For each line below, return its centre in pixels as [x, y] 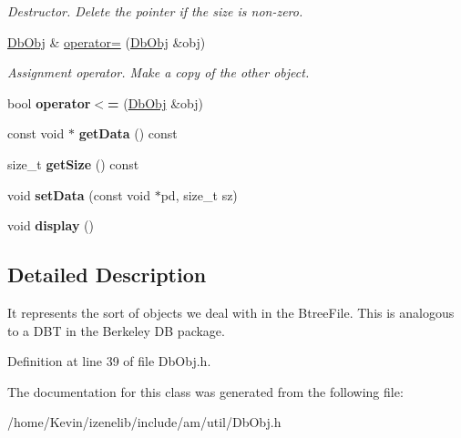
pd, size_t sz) [199, 194]
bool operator [49, 102]
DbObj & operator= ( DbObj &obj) [107, 41]
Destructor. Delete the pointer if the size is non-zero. [155, 11]
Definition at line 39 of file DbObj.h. [109, 361]
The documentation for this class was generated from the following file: [205, 391]
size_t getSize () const [73, 163]
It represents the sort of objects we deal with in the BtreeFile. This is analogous [231, 312]
